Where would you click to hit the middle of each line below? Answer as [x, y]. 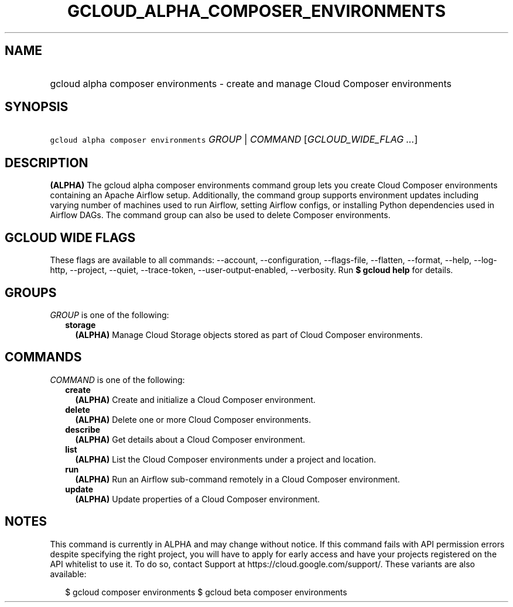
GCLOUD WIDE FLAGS [70, 237]
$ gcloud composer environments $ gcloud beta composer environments [206, 592]
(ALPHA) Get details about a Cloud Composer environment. [190, 439]
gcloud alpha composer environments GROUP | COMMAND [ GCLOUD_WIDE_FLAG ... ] [234, 139]
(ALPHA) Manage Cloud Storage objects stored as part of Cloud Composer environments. [249, 334]
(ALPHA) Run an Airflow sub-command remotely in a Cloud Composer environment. [237, 479]
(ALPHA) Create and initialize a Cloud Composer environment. [195, 399]
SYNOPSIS [37, 107]
